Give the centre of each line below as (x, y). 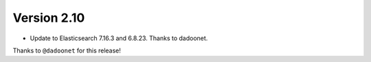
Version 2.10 (49, 18)
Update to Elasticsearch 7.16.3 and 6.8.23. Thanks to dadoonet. (119, 38)
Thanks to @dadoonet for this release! (67, 50)
